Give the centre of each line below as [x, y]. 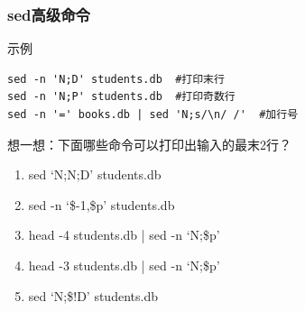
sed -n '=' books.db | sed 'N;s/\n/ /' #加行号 [153, 114]
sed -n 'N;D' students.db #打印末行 [116, 79]
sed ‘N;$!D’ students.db [93, 295]
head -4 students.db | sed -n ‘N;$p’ [124, 235]
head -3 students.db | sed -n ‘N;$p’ [124, 265]
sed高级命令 [49, 14]
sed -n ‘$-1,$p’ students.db [102, 204]
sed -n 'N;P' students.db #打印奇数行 [121, 97]
